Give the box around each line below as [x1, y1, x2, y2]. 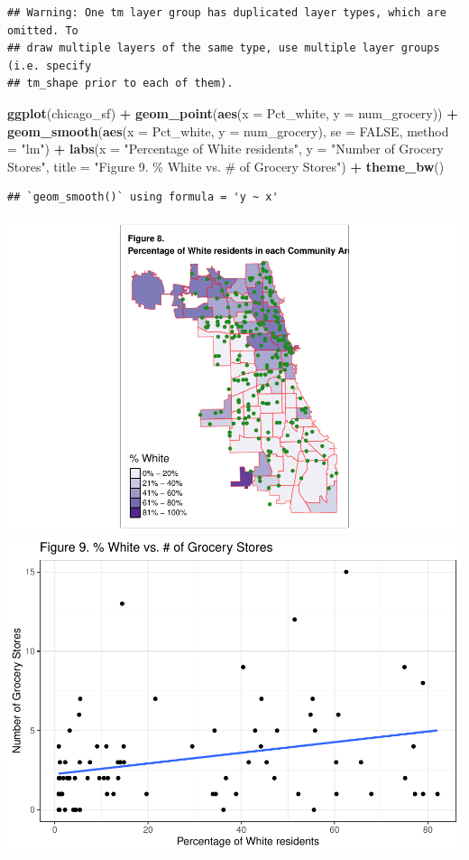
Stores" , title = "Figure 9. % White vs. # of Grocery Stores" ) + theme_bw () [7, 156, 445, 175]
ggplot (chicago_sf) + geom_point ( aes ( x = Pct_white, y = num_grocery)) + [7, 103, 458, 122]
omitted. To [7, 23, 78, 37]
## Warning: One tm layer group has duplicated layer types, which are [7, 6, 446, 19]
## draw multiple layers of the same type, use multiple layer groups [7, 42, 440, 55]
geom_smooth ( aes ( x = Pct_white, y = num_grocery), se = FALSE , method [7, 121, 449, 140]
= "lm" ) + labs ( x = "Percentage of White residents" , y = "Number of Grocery [7, 139, 444, 158]
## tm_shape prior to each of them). [7, 77, 234, 90]
